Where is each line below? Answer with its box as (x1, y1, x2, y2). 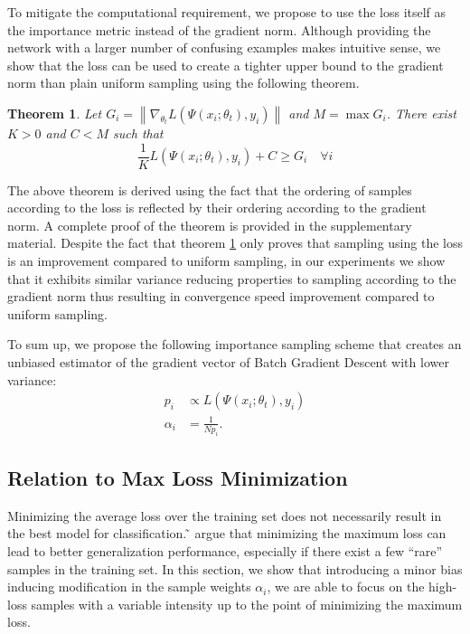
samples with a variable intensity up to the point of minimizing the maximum (31, 594, 463, 613)
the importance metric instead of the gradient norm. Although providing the (7, 20, 431, 39)
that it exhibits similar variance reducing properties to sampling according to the (7, 269, 456, 288)
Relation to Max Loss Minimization (7, 463, 348, 491)
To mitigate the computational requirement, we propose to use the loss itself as (7, 3, 446, 21)
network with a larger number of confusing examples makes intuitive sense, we (7, 38, 441, 57)
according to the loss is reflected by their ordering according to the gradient (7, 198, 427, 217)
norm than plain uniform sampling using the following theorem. (7, 73, 360, 92)
